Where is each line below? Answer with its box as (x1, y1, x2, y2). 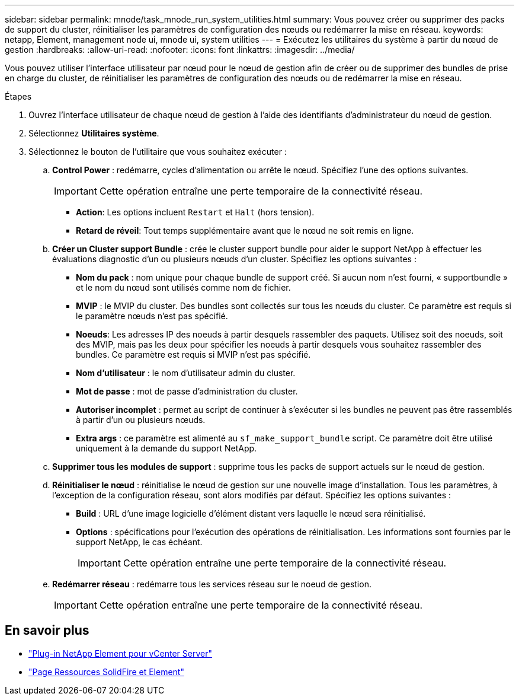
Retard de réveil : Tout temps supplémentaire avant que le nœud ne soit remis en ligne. (76, 225, 414, 236)
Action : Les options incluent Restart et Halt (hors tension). (76, 207, 315, 217)
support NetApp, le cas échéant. (76, 537, 203, 547)
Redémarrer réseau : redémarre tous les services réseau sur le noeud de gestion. (52, 579, 371, 589)
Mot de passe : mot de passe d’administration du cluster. (76, 386, 298, 396)
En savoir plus (5, 623, 89, 638)
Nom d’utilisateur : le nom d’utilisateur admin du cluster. (76, 368, 296, 378)
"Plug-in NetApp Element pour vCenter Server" (28, 648, 212, 658)
